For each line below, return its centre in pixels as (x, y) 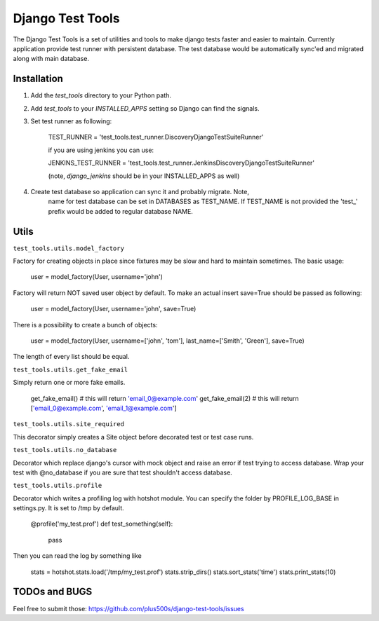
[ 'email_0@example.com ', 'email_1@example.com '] (104, 408)
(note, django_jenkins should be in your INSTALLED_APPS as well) (144, 176)
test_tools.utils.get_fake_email (71, 369)
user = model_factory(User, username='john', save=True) (113, 309)
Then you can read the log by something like (77, 556)
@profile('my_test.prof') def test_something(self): (102, 524)
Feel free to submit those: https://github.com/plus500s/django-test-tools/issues (129, 608)
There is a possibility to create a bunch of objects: (85, 325)
